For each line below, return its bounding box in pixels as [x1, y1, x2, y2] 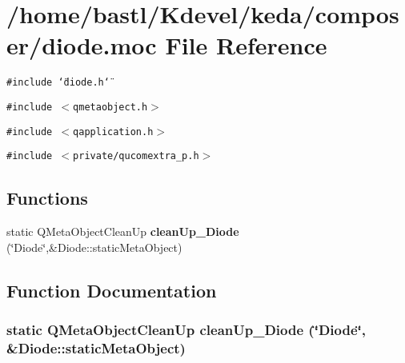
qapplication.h [73, 126, 154, 138]
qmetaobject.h [73, 101, 148, 113]
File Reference [165, 29, 327, 62]
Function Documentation [6, 277, 217, 302]
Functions [6, 185, 88, 210]
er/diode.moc [6, 29, 157, 62]
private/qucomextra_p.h [73, 150, 199, 162]
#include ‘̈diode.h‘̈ [6, 77, 110, 89]
